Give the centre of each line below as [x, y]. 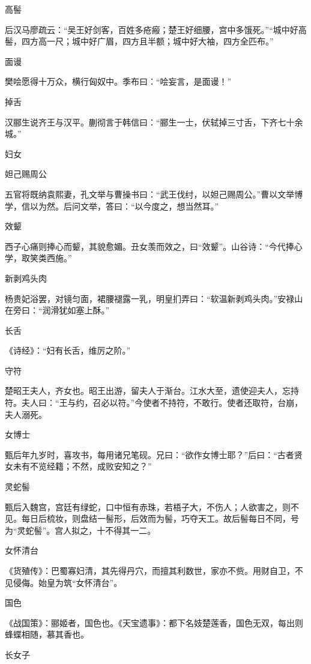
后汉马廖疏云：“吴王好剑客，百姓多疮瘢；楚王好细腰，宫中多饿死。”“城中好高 [156, 29]
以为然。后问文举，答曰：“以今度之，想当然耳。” [124, 206]
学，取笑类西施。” [38, 258]
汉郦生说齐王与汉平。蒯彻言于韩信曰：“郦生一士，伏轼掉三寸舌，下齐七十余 [154, 122]
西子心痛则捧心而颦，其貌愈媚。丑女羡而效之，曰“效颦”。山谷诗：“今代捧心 [154, 246]
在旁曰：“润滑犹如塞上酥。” [57, 310]
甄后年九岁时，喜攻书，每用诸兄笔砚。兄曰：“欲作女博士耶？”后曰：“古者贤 [154, 454]
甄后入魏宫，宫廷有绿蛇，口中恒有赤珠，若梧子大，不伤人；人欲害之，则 [148, 506]
